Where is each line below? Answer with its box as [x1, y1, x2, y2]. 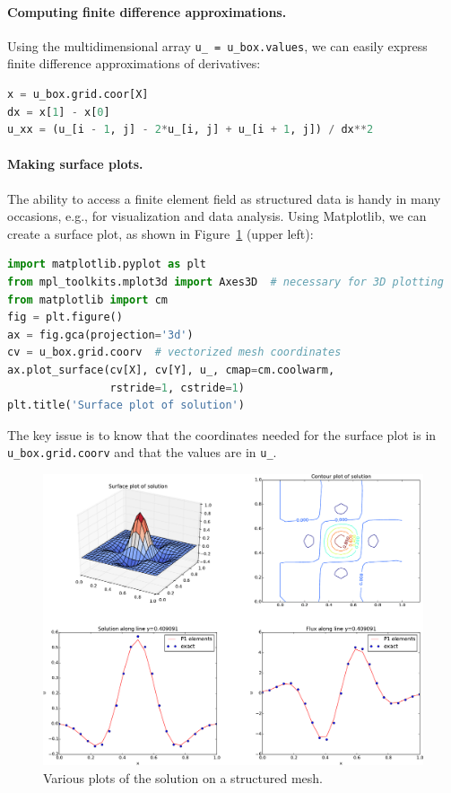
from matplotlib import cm [7, 293, 168, 306]
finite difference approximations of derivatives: [7, 54, 261, 73]
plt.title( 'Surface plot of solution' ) [7, 399, 245, 412]
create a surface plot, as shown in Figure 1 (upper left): [7, 224, 314, 242]
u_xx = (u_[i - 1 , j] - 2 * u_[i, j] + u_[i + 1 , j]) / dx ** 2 [7, 123, 374, 137]
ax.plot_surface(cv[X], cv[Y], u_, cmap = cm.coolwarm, [7, 363, 335, 376]
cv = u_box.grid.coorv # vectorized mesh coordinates [7, 346, 342, 359]
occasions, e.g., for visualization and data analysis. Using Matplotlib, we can [7, 207, 427, 225]
